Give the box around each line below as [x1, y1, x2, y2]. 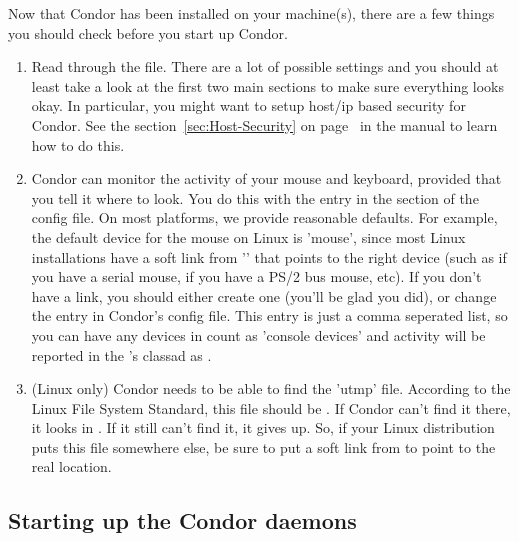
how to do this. [31, 134, 125, 155]
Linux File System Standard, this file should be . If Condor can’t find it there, [31, 397, 511, 418]
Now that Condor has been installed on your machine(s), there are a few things [8, 3, 495, 23]
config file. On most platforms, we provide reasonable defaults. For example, [31, 207, 498, 228]
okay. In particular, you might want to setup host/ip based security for [31, 95, 466, 116]
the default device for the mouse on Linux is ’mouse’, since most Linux [31, 226, 466, 247]
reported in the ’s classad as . [31, 344, 212, 365]
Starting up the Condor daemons [8, 505, 357, 536]
